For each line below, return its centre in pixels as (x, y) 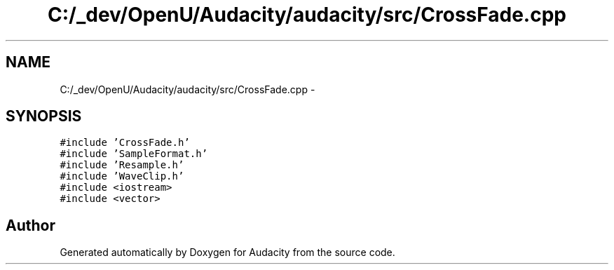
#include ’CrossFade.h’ (125, 143)
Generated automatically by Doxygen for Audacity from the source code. (227, 252)
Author (30, 225)
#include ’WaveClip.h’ (122, 176)
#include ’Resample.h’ (122, 165)
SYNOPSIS (44, 116)
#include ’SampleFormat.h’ (134, 154)
